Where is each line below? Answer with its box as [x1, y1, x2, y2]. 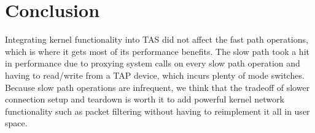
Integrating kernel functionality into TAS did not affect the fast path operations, [5, 33, 308, 46]
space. [5, 117, 28, 129]
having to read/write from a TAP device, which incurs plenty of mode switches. [5, 68, 305, 81]
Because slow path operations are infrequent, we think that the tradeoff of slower [5, 81, 310, 93]
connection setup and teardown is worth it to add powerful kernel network [5, 93, 284, 106]
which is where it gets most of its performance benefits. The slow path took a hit [5, 45, 309, 57]
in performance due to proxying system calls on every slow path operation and [5, 57, 300, 70]
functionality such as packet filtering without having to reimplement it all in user [5, 104, 310, 117]
